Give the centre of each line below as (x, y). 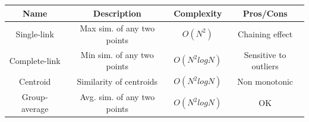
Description (117, 13)
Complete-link (35, 60)
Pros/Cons (265, 13)
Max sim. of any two (117, 28)
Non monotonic (265, 81)
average (35, 109)
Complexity (198, 13)
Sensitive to (265, 54)
